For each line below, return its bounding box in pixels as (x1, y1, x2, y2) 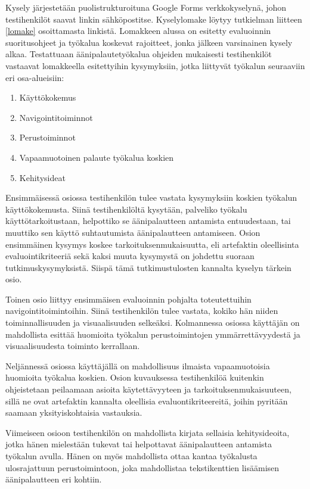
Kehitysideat (19, 171, 66, 183)
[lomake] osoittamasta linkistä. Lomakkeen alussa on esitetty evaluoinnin (5, 24, 271, 37)
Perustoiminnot (19, 131, 76, 144)
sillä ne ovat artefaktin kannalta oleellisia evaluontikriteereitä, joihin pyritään (5, 394, 288, 407)
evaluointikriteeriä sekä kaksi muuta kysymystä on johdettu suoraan (5, 250, 255, 262)
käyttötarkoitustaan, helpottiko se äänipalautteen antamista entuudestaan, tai (5, 214, 291, 227)
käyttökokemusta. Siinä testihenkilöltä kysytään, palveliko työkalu (5, 203, 247, 215)
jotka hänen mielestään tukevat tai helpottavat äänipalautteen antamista (5, 438, 272, 450)
